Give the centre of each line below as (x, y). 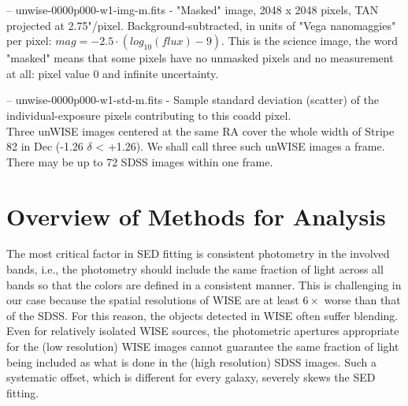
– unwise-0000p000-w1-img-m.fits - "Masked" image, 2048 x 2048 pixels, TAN (193, 9)
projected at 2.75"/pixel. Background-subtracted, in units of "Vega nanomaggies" (201, 25)
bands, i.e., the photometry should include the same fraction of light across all (195, 269)
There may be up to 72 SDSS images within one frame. (140, 161)
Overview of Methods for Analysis (196, 216)
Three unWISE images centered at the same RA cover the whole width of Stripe (200, 130)
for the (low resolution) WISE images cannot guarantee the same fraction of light (203, 346)
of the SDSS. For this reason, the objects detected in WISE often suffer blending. (202, 315)
